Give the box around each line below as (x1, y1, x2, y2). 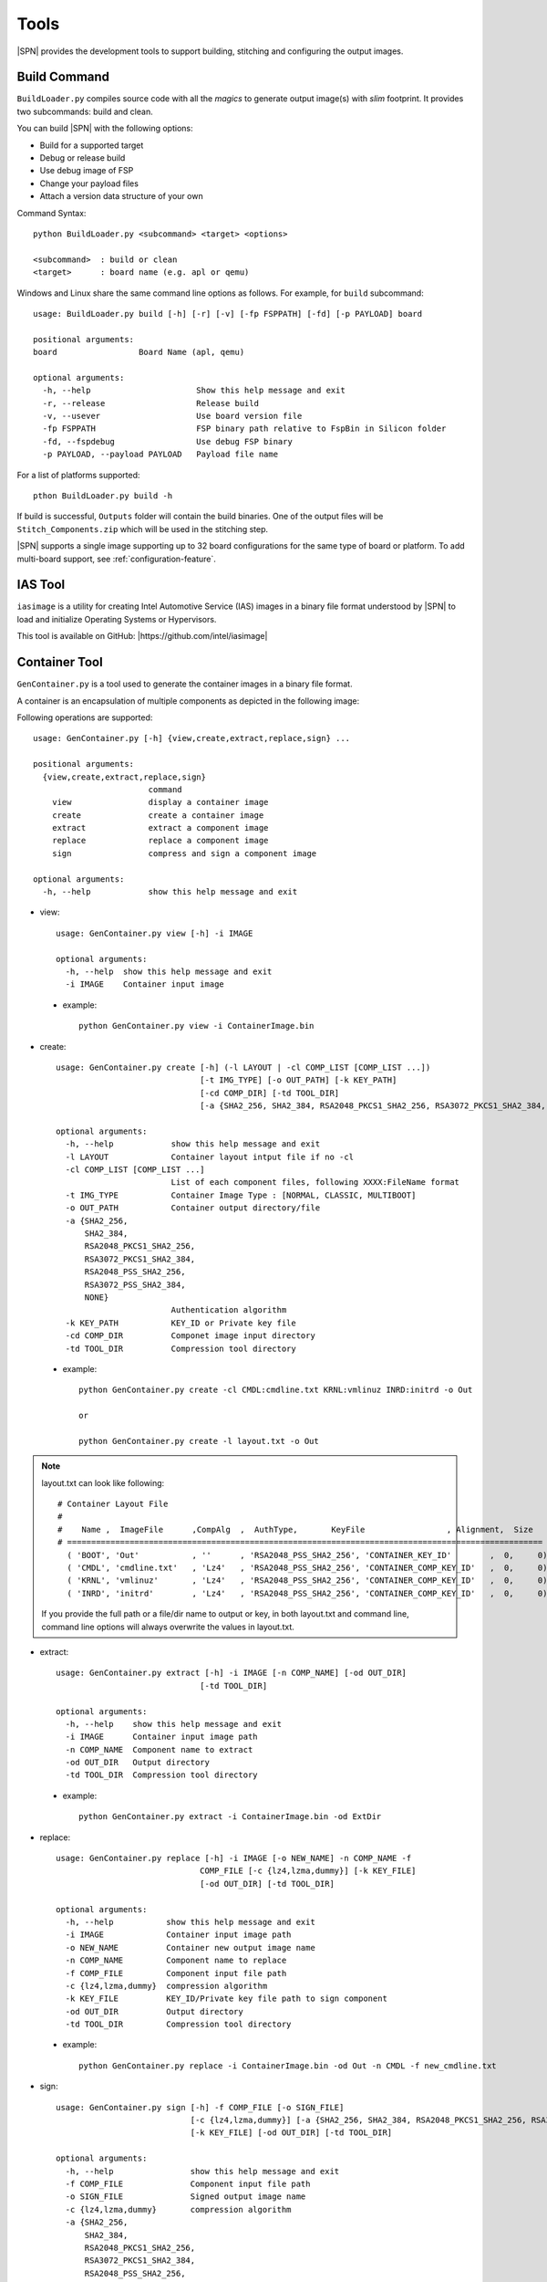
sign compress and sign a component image (51, 848, 317, 858)
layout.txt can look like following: (41, 1477, 165, 1488)
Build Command (16, 69, 109, 85)
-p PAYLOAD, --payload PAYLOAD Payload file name (42, 449, 278, 460)
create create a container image (51, 810, 264, 821)
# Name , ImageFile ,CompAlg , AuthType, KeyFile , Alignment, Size (57, 1524, 533, 1534)
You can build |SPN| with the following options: (16, 123, 193, 134)
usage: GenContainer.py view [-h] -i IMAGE (56, 927, 253, 938)
